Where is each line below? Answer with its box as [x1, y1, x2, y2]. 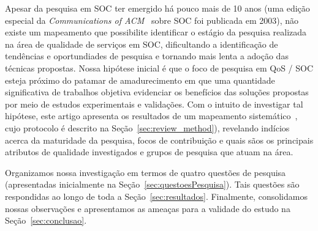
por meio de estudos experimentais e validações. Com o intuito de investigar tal [5, 97, 303, 110]
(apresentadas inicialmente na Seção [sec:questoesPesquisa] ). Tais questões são [5, 178, 300, 191]
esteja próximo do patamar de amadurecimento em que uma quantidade [5, 73, 275, 86]
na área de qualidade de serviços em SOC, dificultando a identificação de [5, 37, 278, 50]
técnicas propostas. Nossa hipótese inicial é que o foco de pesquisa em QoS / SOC [5, 61, 314, 74]
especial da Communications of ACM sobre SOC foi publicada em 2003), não [5, 13, 299, 26]
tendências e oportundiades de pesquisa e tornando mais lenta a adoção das [5, 50, 289, 62]
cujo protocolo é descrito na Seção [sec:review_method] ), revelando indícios [5, 121, 290, 134]
